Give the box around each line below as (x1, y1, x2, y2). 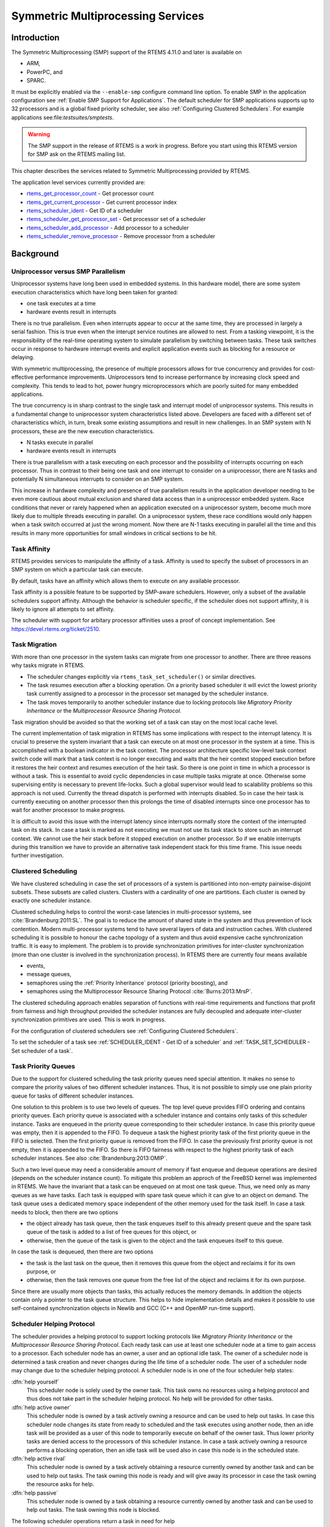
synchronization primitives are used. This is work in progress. (11, 1016, 166, 1023)
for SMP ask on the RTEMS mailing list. (28, 150, 126, 158)
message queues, (26, 971, 71, 978)
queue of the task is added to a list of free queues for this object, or (26, 1228, 197, 1236)
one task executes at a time (26, 300, 96, 307)
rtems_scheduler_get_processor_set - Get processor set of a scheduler (26, 216, 206, 223)
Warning (28, 131, 50, 138)
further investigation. (11, 852, 64, 859)
